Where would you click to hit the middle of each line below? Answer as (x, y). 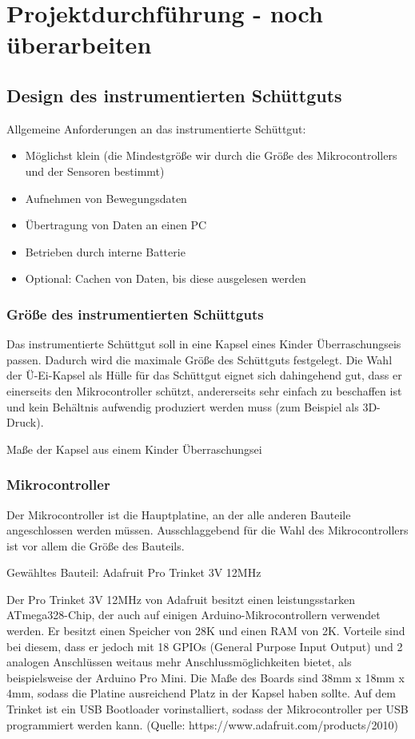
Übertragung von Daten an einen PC (116, 225)
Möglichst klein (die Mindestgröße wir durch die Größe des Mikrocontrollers (211, 155)
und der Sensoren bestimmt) (95, 171)
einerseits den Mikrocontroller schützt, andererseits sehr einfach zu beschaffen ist (204, 390)
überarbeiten (79, 44)
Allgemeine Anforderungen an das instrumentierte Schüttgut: (156, 128)
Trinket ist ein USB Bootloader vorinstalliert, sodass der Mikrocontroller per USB (207, 709)
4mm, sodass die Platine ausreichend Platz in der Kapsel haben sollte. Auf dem (202, 693)
